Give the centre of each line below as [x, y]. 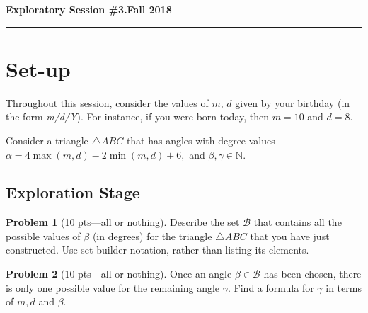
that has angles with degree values [201, 140]
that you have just [290, 235]
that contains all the [298, 222]
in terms [344, 287]
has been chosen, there [312, 274]
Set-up [38, 68]
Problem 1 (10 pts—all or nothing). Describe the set [123, 222]
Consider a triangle [47, 140]
